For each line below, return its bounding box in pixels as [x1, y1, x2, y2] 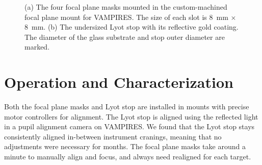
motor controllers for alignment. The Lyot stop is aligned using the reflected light [4, 111, 258, 122]
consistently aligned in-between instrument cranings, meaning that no [4, 131, 222, 142]
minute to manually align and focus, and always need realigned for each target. [4, 151, 251, 162]
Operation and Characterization [4, 72, 233, 92]
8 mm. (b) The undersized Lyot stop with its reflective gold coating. [24, 21, 239, 32]
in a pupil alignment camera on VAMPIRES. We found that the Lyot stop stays [4, 121, 255, 132]
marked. [24, 41, 50, 52]
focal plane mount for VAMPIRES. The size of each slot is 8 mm [24, 11, 228, 22]
